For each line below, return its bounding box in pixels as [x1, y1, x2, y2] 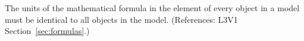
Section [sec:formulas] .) [5, 25, 90, 37]
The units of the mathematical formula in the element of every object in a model [5, 2, 300, 13]
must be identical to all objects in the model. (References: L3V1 [5, 13, 238, 25]
